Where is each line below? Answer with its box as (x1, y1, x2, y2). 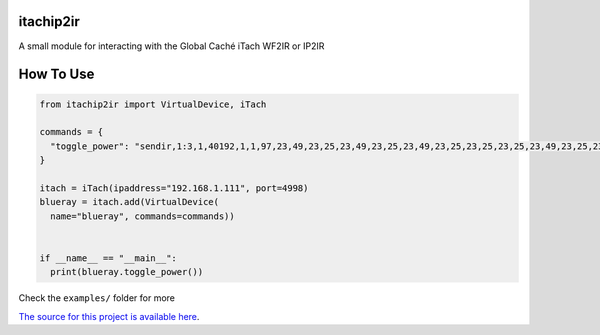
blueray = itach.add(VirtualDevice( (39, 196, 220, 208)
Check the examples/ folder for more (18, 292, 175, 304)
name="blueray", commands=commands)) (50, 210, 235, 222)
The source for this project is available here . (18, 310, 200, 322)
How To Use (18, 66, 95, 83)
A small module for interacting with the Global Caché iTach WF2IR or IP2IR (18, 40, 325, 52)
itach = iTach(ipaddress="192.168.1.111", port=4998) (39, 182, 309, 194)
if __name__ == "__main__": (39, 252, 177, 264)
